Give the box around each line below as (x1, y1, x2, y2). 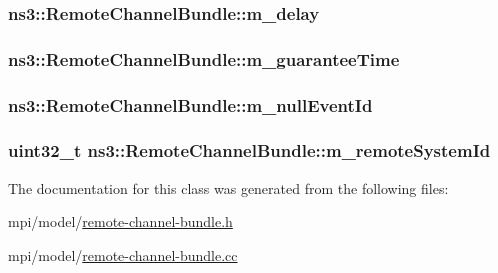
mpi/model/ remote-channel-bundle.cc (8, 244, 238, 265)
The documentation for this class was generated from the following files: (8, 177, 449, 198)
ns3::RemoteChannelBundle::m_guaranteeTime (8, 46, 400, 71)
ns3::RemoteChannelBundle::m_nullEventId (8, 92, 373, 117)
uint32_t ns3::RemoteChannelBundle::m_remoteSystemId (8, 138, 491, 163)
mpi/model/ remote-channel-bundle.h (8, 211, 233, 232)
